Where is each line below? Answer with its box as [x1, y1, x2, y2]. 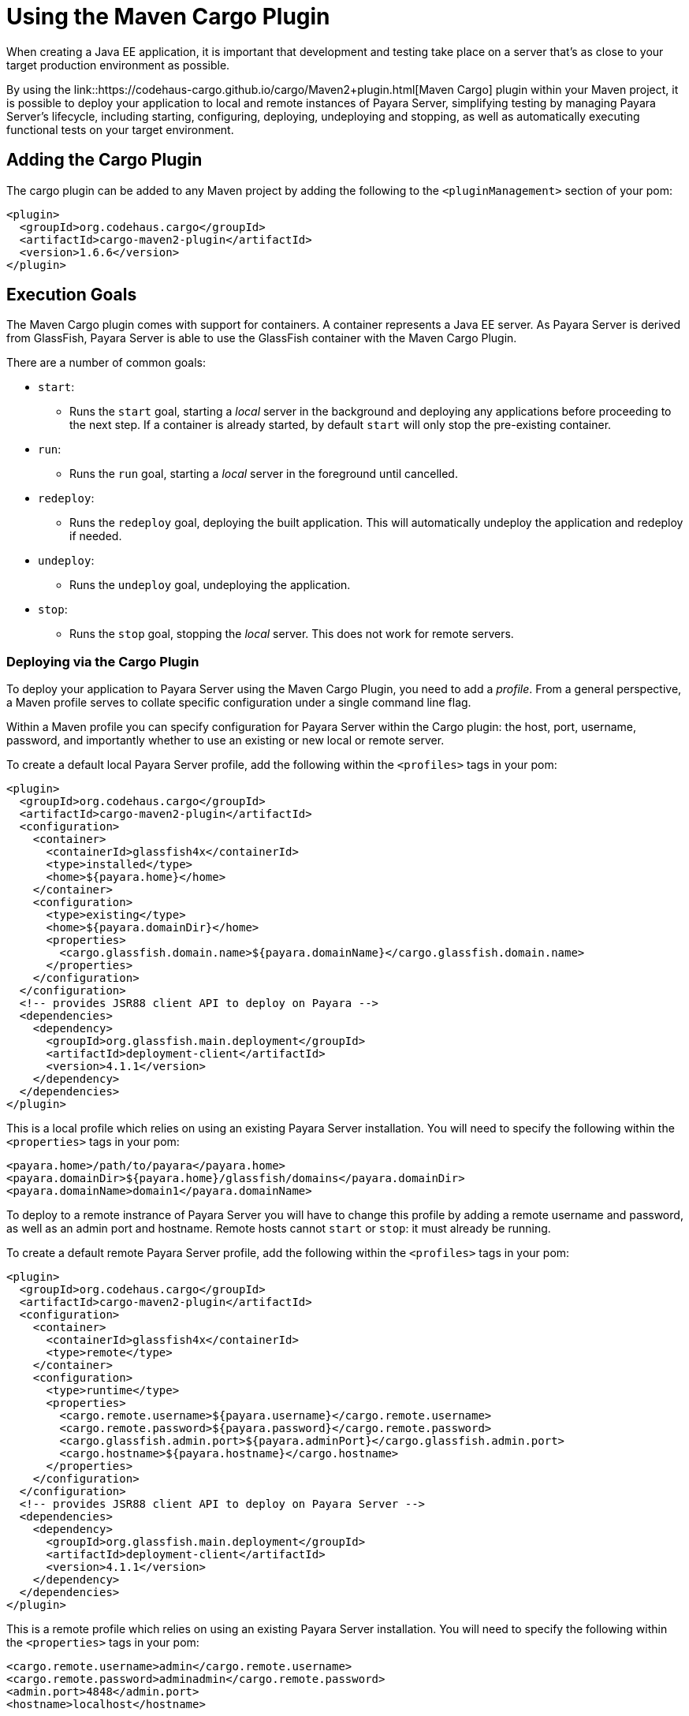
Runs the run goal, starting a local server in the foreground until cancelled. [69, 467, 458, 481]
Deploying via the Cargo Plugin [6, 653, 199, 670]
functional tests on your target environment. [6, 122, 234, 136]
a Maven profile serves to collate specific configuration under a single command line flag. [6, 696, 471, 710]
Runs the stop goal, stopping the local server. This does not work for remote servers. [69, 627, 514, 641]
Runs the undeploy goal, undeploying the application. [69, 578, 351, 592]
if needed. [69, 529, 122, 543]
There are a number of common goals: [6, 356, 206, 370]
